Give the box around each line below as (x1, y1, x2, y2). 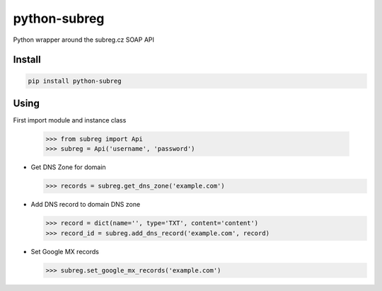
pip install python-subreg (28, 76, 122, 85)
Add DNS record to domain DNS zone (30, 200, 141, 209)
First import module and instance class (13, 116, 127, 125)
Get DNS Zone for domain (30, 163, 106, 171)
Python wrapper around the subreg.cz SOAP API (13, 35, 155, 44)
